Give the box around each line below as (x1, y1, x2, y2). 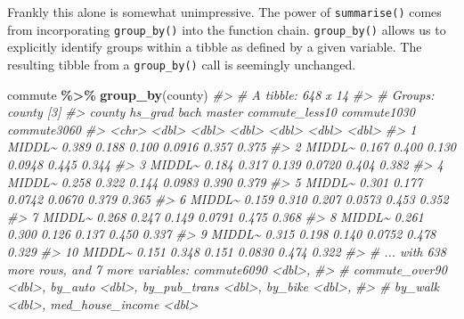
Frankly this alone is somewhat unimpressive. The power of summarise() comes (7, 3, 442, 20)
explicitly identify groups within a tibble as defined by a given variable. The (7, 37, 422, 56)
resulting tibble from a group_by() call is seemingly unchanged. (7, 54, 356, 73)
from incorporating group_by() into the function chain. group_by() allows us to (7, 20, 446, 38)
